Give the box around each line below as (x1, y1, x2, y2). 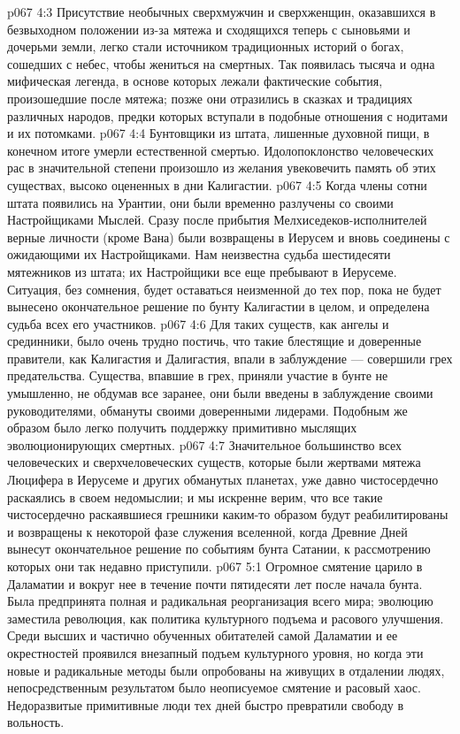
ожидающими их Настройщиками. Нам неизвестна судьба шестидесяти (7, 245, 391, 264)
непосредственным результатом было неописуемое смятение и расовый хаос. (7, 678, 421, 697)
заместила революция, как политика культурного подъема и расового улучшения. (7, 608, 444, 627)
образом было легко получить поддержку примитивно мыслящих (7, 418, 357, 437)
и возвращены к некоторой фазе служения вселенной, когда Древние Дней (7, 522, 408, 540)
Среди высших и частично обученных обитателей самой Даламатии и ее (7, 626, 398, 645)
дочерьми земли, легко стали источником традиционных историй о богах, (7, 37, 404, 56)
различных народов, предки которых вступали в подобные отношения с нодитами (7, 106, 448, 125)
